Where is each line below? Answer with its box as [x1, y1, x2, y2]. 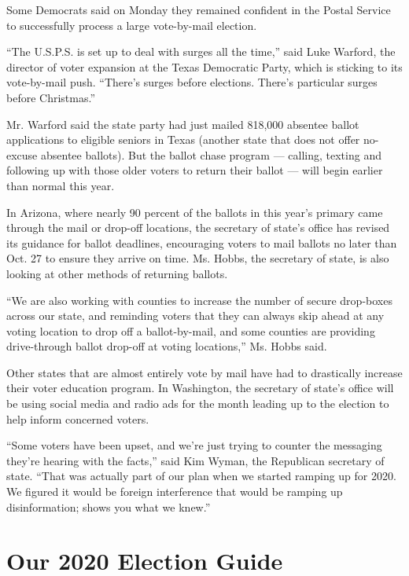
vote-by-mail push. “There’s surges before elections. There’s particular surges [6, 74, 378, 90]
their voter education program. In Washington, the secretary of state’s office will [6, 380, 394, 396]
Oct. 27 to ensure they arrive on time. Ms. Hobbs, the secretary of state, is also [6, 250, 389, 266]
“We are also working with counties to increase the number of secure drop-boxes [6, 292, 392, 308]
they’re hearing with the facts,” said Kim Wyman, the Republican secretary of [6, 452, 385, 468]
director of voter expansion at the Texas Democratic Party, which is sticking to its [6, 58, 403, 75]
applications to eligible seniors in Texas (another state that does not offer [6, 131, 360, 148]
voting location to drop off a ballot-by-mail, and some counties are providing [6, 322, 375, 339]
